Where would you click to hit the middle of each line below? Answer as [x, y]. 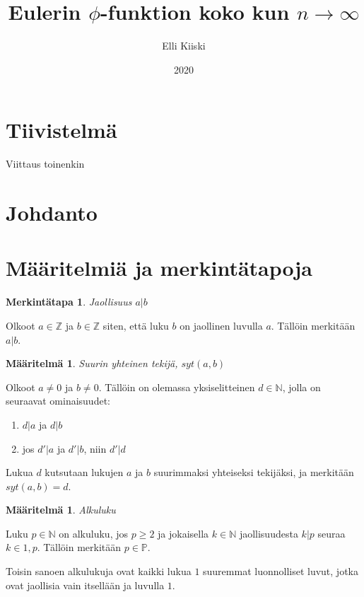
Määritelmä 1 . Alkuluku [61, 510]
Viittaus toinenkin [45, 164]
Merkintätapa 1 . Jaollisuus [69, 302]
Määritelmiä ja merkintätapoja [159, 268]
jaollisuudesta [269, 533]
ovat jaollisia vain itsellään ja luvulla [85, 585]
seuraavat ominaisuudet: [58, 401]
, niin [95, 448]
